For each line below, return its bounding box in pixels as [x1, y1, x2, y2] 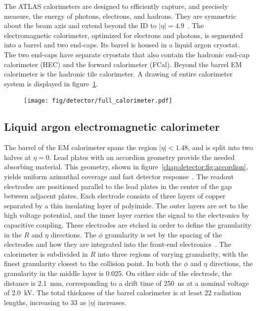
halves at [4, 152, 31, 162]
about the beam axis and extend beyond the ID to [4, 20, 157, 31]
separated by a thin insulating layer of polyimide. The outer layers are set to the [4, 200, 248, 210]
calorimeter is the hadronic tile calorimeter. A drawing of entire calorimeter [4, 69, 233, 79]
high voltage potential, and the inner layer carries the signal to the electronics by [4, 210, 250, 220]
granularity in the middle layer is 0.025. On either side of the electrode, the [4, 268, 232, 278]
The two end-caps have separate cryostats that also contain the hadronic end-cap [4, 49, 250, 59]
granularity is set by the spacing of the [105, 229, 222, 239]
